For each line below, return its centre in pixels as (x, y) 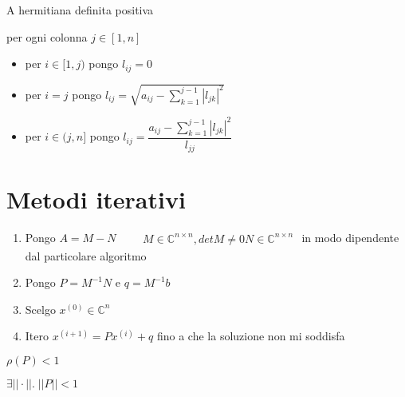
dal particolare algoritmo (86, 255)
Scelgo (40, 309)
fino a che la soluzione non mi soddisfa (251, 336)
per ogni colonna (47, 36)
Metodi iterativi (96, 199)
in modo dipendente (350, 238)
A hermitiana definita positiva (80, 10)
